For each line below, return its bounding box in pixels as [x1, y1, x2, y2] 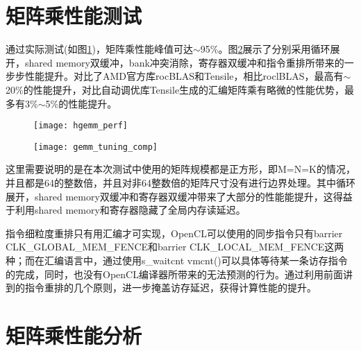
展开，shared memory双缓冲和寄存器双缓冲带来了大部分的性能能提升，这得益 [6, 189, 353, 203]
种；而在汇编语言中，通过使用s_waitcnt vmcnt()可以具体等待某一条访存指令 [6, 252, 348, 267]
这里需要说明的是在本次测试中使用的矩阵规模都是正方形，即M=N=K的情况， [6, 162, 356, 176]
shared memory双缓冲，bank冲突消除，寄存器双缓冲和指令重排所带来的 [24, 55, 344, 69]
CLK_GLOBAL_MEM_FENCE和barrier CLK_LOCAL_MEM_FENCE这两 [6, 239, 344, 254]
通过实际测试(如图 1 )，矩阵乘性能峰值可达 [6, 42, 193, 56]
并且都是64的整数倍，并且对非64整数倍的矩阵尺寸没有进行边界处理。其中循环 [6, 175, 355, 189]
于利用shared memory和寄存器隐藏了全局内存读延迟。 [6, 203, 246, 217]
